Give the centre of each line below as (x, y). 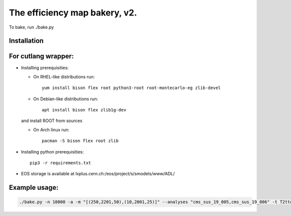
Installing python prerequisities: (53, 152)
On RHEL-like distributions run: (64, 77)
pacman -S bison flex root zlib (80, 141)
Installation (26, 41)
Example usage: (34, 188)
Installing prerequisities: (45, 68)
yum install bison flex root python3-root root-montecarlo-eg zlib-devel (131, 88)
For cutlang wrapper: (41, 56)
